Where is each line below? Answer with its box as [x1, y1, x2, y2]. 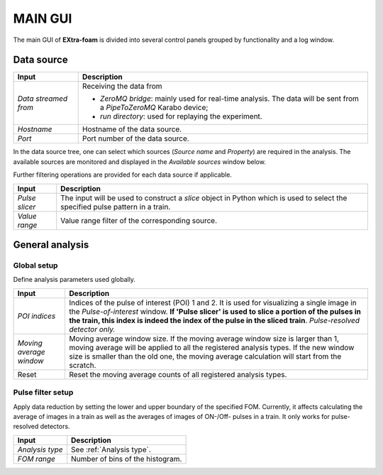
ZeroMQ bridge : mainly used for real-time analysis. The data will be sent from [99, 94, 360, 104]
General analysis [13, 239, 89, 251]
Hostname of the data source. [82, 124, 182, 134]
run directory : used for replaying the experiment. [99, 111, 262, 121]
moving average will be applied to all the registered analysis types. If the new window [68, 342, 355, 352]
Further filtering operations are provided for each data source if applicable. [13, 170, 232, 179]
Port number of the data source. [82, 133, 189, 143]
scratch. [68, 360, 96, 370]
